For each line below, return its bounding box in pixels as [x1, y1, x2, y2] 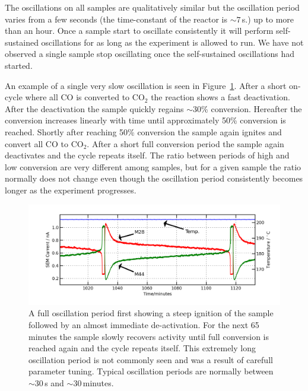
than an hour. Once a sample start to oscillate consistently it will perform [5, 24, 274, 37]
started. [5, 59, 33, 71]
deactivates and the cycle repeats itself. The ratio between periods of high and [5, 149, 290, 161]
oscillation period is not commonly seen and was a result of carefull [28, 353, 273, 365]
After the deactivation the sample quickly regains [5, 102, 184, 115]
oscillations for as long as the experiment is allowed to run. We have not [41, 36, 304, 48]
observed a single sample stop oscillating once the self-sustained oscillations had [5, 47, 295, 60]
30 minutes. [73, 377, 114, 389]
